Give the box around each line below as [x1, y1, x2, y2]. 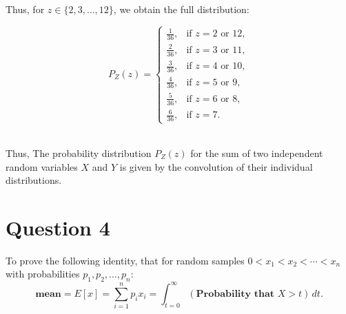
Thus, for [6, 2, 45, 16]
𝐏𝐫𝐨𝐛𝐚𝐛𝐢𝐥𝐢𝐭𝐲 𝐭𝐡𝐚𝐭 [196, 289, 275, 299]
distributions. [6, 173, 62, 187]
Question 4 [6, 213, 110, 241]
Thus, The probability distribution [6, 145, 152, 160]
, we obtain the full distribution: [113, 2, 250, 16]
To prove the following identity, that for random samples [6, 253, 245, 267]
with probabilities [6, 266, 80, 281]
